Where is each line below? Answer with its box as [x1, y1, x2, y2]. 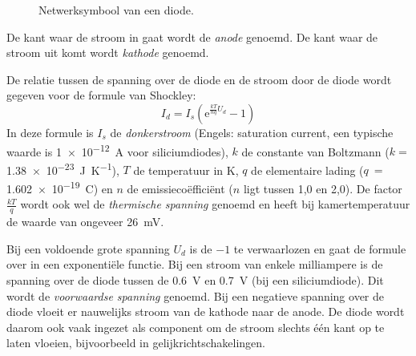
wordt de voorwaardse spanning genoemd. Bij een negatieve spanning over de [6, 287, 385, 304]
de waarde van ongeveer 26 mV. [6, 213, 164, 230]
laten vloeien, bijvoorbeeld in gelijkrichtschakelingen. [6, 334, 265, 351]
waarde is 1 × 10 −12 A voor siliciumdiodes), [6, 140, 228, 160]
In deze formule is [6, 123, 94, 140]
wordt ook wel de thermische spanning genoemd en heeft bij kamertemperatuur [20, 196, 410, 212]
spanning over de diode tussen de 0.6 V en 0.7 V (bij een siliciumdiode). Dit [6, 271, 384, 288]
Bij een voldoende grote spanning [6, 240, 170, 257]
